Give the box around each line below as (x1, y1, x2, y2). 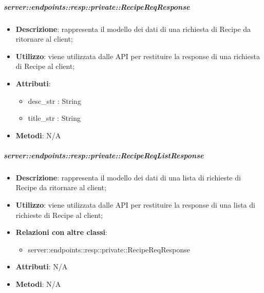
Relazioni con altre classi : (15, 227, 107, 237)
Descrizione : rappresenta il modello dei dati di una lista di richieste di (15, 172, 241, 182)
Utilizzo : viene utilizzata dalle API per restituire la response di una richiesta (15, 50, 260, 61)
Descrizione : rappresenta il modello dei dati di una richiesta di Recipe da (15, 23, 251, 34)
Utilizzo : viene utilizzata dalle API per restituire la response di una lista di (15, 199, 255, 210)
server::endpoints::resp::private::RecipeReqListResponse (4, 150, 204, 160)
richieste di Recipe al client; (15, 209, 103, 220)
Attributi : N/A (15, 261, 68, 272)
